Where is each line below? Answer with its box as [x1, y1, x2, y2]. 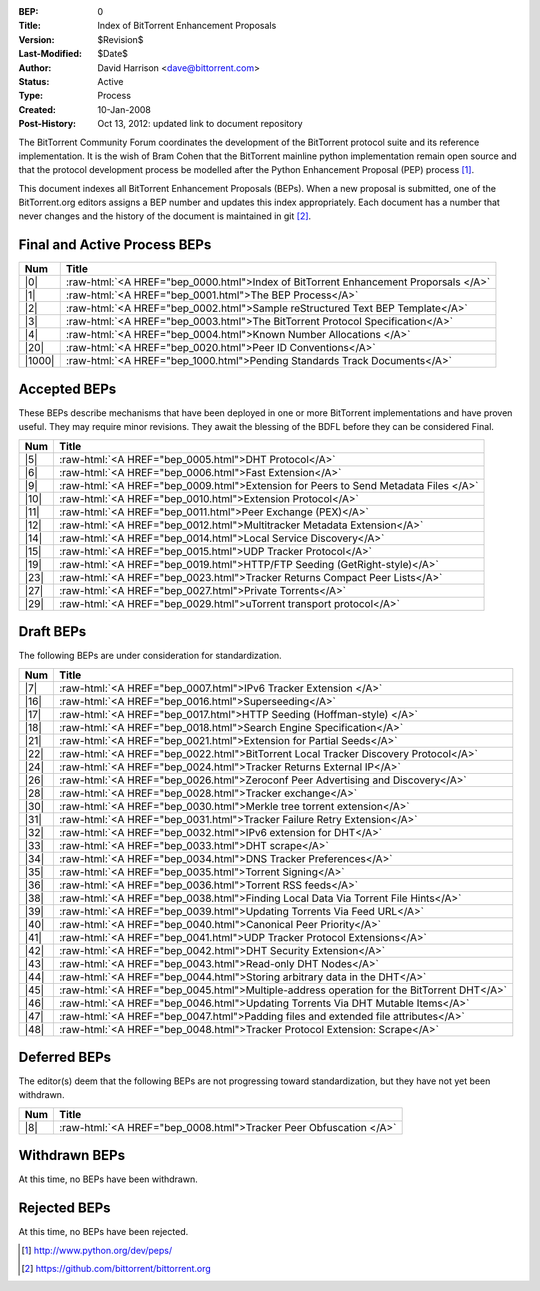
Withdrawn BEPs [18, 1147, 125, 1164]
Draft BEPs [18, 623, 87, 640]
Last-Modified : [18, 48, 82, 60]
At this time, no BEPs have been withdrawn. [18, 1173, 199, 1185]
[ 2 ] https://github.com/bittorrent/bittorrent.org [21, 1263, 212, 1275]
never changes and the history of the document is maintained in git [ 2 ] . [18, 210, 312, 222]
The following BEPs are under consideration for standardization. [18, 650, 282, 662]
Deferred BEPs [18, 1049, 112, 1065]
